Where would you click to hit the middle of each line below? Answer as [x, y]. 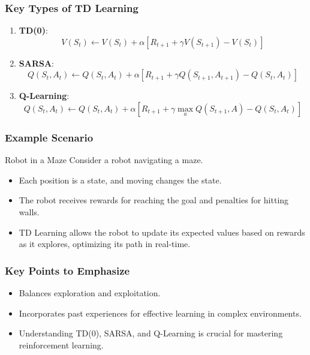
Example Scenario [49, 137]
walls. [29, 212]
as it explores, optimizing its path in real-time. [105, 244]
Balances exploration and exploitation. [90, 293]
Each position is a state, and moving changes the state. [120, 180]
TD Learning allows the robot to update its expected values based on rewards [162, 232]
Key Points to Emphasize [67, 270]
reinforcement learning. [61, 345]
